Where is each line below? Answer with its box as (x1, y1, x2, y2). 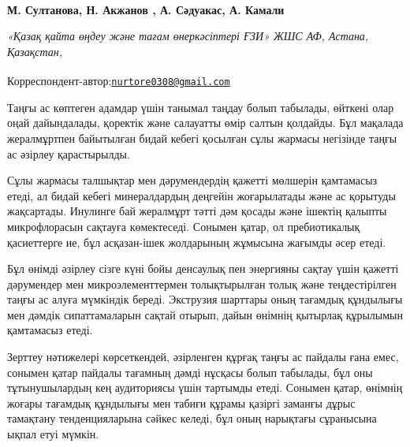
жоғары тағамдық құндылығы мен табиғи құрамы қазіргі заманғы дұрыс (7, 394, 356, 411)
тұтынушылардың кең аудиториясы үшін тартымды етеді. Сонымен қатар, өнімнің (7, 379, 403, 396)
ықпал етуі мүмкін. (7, 426, 99, 442)
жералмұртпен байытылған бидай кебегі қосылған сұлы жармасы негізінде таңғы (7, 129, 397, 146)
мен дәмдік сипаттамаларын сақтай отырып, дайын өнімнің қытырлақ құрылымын (7, 306, 404, 322)
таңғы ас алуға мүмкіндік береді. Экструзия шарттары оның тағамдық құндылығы (7, 291, 403, 307)
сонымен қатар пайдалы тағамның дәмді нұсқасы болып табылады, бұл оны (7, 363, 373, 380)
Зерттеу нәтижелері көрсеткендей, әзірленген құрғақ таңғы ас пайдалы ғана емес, (7, 348, 399, 365)
